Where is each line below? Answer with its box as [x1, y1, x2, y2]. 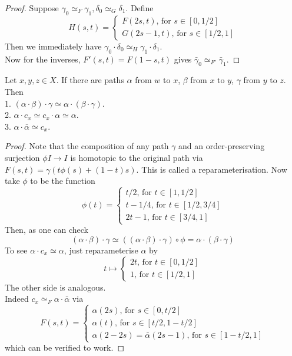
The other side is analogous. [5, 281, 106, 293]
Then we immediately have [5, 39, 102, 52]
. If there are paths [56, 74, 124, 86]
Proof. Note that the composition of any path [5, 140, 169, 152]
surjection [5, 151, 40, 163]
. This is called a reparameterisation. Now [136, 163, 287, 175]
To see [5, 243, 28, 256]
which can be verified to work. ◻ [5, 341, 125, 354]
